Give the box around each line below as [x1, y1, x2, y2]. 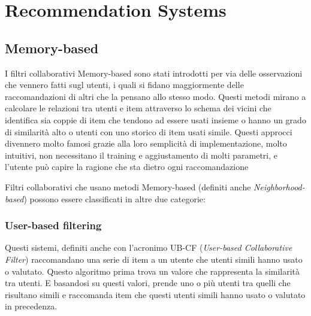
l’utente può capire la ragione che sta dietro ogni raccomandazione [5, 160, 249, 173]
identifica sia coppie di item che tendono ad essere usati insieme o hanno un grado [5, 113, 306, 126]
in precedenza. [5, 300, 58, 312]
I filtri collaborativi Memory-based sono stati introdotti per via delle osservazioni [5, 66, 303, 79]
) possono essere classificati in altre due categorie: [23, 192, 206, 205]
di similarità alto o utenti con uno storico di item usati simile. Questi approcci [5, 125, 292, 138]
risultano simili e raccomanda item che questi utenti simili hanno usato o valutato [5, 288, 306, 300]
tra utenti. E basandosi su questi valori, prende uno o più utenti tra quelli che [5, 276, 291, 289]
